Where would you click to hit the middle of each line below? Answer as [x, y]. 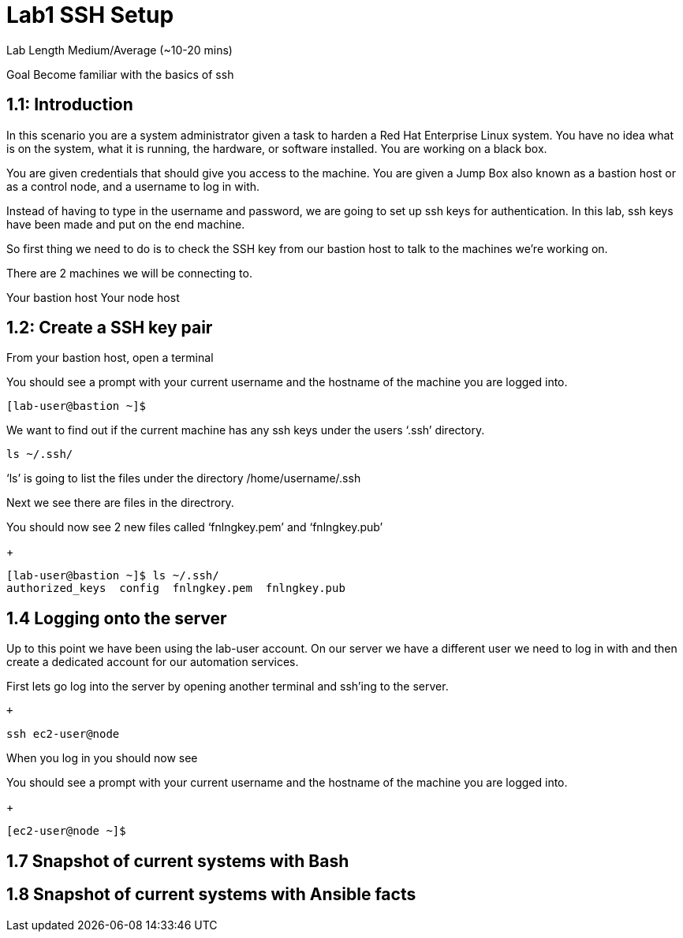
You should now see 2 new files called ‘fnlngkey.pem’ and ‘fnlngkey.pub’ [195, 527]
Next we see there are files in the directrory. [120, 503]
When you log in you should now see [102, 758]
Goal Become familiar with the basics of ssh [120, 74]
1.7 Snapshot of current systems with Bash [178, 861]
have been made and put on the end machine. [126, 224]
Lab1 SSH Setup [90, 15]
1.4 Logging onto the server [117, 618]
